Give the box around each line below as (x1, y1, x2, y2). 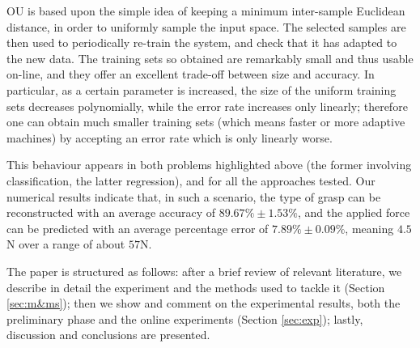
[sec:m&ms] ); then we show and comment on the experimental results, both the (6, 295, 401, 312)
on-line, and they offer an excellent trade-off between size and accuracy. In (6, 66, 375, 83)
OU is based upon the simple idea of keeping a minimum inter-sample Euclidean (6, 2, 405, 19)
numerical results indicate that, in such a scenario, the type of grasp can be (6, 188, 381, 205)
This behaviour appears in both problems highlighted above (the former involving (6, 156, 412, 173)
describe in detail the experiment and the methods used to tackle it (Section (6, 278, 385, 295)
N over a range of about (6, 236, 125, 253)
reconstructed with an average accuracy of (6, 204, 216, 221)
